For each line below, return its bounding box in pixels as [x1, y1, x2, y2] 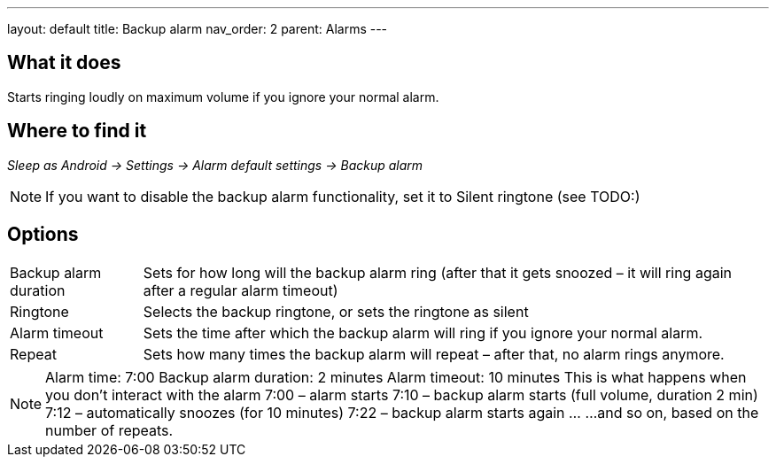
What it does [7, 51, 121, 74]
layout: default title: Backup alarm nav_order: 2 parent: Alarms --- [7, 21, 388, 36]
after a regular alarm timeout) [143, 281, 338, 299]
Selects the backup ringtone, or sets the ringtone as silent [143, 302, 529, 321]
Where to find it [7, 120, 147, 143]
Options [7, 223, 79, 246]
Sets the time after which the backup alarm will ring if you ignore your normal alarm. [143, 323, 703, 342]
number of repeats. [45, 421, 174, 439]
